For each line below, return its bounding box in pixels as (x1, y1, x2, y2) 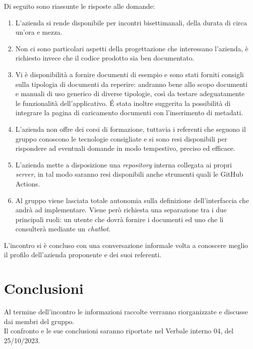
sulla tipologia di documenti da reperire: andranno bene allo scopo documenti (15, 79, 248, 89)
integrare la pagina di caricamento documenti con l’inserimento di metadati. (15, 107, 243, 118)
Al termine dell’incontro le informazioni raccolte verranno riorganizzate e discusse (4, 307, 248, 317)
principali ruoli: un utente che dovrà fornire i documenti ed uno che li (15, 214, 224, 224)
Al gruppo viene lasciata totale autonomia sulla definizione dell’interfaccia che (15, 195, 249, 205)
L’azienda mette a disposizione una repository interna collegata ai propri (15, 159, 232, 169)
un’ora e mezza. (15, 27, 63, 37)
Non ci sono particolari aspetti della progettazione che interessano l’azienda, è (15, 43, 249, 53)
